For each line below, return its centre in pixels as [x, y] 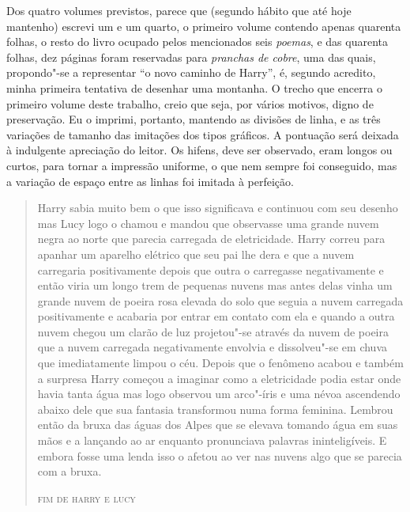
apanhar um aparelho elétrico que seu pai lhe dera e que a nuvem [196, 254]
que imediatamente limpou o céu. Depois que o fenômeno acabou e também [220, 363]
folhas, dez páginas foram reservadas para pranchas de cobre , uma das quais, [191, 57]
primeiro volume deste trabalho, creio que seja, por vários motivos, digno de [190, 103]
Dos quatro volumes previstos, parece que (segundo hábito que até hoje [179, 10]
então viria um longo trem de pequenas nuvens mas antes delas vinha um [215, 285]
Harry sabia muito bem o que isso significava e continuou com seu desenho [218, 208]
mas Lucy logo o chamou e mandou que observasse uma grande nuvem [208, 223]
